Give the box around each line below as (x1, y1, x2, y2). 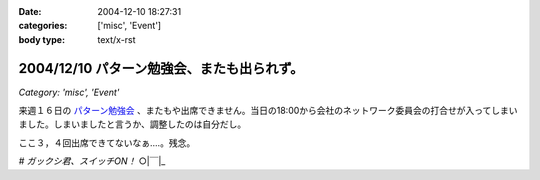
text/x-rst (97, 33, 136, 45)
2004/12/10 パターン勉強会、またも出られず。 (18, 60, 304, 77)
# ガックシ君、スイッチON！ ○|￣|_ (18, 155, 166, 167)
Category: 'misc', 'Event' (18, 86, 120, 98)
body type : (18, 33, 65, 45)
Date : (18, 6, 42, 17)
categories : (18, 20, 68, 32)
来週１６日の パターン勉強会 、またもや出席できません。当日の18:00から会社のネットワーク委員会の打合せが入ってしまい (18, 105, 519, 117)
